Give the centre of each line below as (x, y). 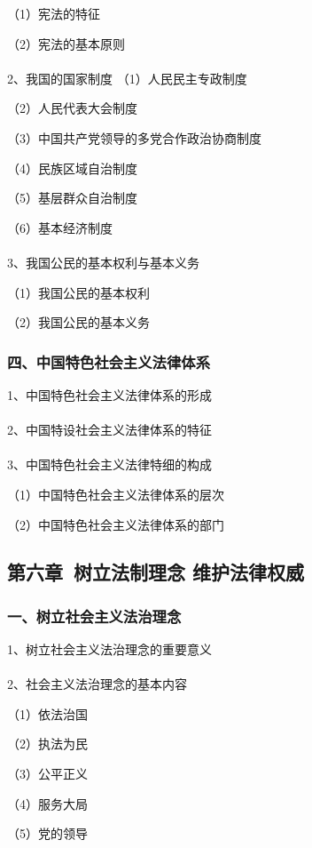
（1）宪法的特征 (54, 13)
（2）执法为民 (47, 744)
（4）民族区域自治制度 (72, 168)
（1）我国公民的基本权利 (78, 292)
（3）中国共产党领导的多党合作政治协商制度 (134, 137)
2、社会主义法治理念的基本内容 (97, 684)
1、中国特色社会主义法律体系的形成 (109, 394)
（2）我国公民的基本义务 (78, 322)
